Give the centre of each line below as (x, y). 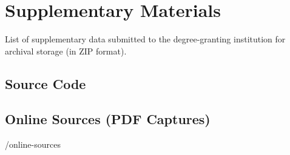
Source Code (46, 83)
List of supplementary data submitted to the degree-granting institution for (145, 39)
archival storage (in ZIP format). (66, 51)
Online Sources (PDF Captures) (108, 119)
